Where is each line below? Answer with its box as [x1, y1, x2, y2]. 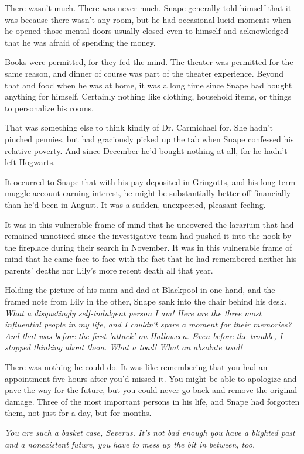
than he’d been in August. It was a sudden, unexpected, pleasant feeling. [5, 198, 266, 210]
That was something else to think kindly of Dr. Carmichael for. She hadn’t [5, 121, 273, 134]
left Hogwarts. [5, 156, 56, 168]
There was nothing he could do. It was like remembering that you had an [5, 361, 268, 373]
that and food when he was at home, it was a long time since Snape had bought [5, 78, 292, 91]
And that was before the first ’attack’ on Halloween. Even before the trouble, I [5, 329, 283, 342]
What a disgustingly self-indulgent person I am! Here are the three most [5, 306, 262, 319]
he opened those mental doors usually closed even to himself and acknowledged [5, 25, 289, 37]
